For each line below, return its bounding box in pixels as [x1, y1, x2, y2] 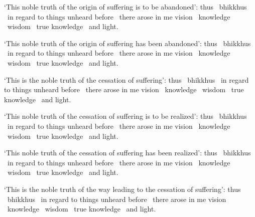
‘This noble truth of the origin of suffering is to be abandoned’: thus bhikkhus [4, 2, 247, 12]
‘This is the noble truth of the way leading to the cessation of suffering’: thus [4, 183, 241, 194]
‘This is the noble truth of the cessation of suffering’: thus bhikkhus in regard [4, 74, 249, 85]
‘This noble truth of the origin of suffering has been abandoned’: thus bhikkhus [4, 38, 251, 48]
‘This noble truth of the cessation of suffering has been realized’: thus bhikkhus [4, 147, 251, 158]
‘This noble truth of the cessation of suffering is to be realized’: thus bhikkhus [4, 111, 247, 121]
